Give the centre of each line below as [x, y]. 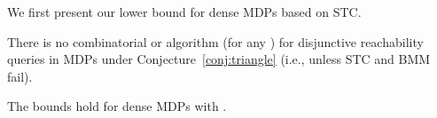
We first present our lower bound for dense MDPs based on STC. [184, 12]
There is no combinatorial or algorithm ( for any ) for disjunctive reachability [215, 41]
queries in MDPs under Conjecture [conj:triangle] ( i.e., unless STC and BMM [219, 59]
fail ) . [20, 76]
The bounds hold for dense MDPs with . [117, 106]
